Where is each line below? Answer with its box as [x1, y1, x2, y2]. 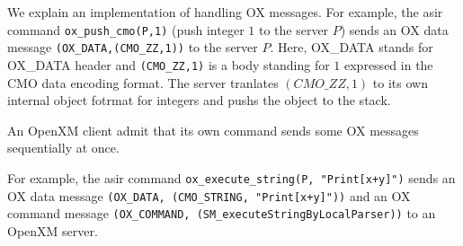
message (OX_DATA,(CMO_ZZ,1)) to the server [7, 38, 258, 57]
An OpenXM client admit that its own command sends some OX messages [7, 120, 419, 139]
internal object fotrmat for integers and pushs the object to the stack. [7, 91, 391, 110]
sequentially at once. [7, 138, 120, 157]
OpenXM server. [7, 221, 98, 240]
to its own [372, 73, 428, 92]
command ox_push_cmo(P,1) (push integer [7, 20, 245, 39]
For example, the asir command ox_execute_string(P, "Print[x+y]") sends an [7, 168, 456, 187]
